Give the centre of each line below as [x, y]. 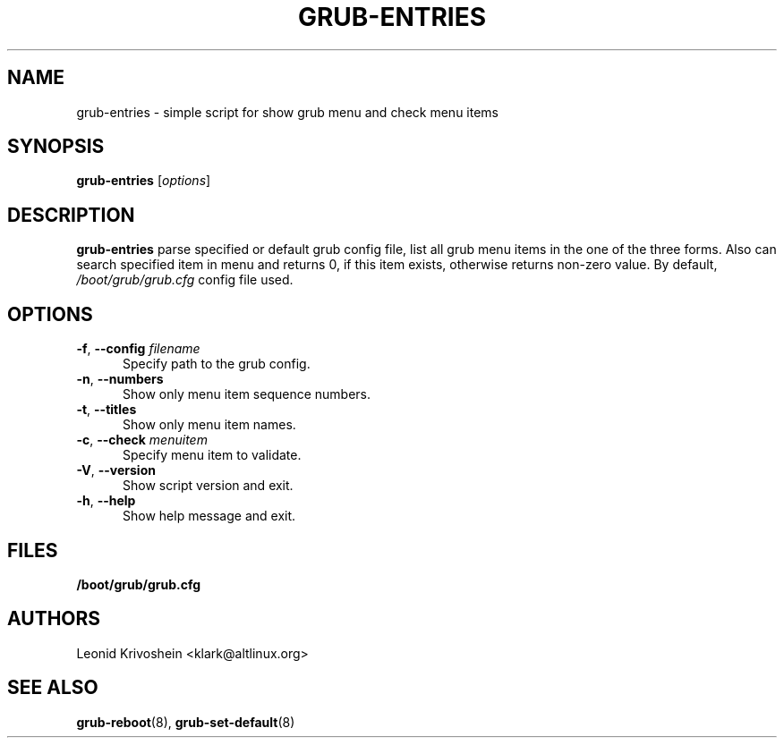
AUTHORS [54, 619]
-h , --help [106, 501]
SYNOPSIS [56, 147]
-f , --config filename [138, 349]
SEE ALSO [53, 688]
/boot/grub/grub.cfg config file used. [185, 280]
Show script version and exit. [208, 486]
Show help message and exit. [209, 516]
